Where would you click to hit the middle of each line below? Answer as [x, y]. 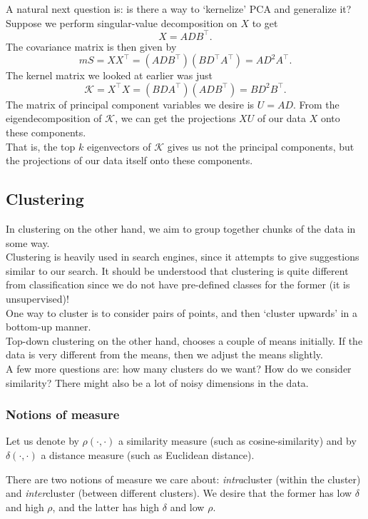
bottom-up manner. [48, 327]
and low [187, 507]
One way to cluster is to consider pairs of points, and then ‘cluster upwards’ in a [182, 312]
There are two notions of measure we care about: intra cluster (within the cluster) [183, 479]
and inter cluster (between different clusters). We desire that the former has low [179, 493]
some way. [28, 242]
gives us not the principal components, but [261, 146]
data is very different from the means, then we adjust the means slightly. [164, 354]
